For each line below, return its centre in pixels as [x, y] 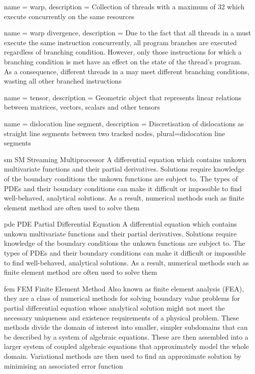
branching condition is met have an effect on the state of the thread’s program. [123, 61]
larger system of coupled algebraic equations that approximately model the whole [127, 346]
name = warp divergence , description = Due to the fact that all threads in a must [128, 33]
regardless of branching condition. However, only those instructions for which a [123, 52]
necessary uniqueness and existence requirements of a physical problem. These [122, 317]
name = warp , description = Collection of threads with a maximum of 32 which [124, 6]
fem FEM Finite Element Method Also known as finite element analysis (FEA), [124, 288]
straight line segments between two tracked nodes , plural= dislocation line [115, 133]
